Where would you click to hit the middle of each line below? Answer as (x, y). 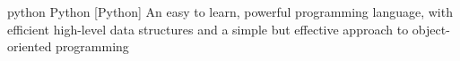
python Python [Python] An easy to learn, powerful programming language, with (230, 11)
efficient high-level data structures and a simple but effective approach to (208, 29)
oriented (30, 46)
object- (431, 29)
